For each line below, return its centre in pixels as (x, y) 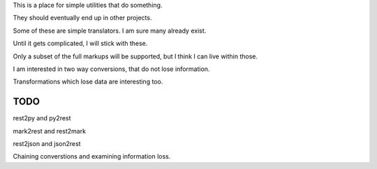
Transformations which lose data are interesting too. (88, 82)
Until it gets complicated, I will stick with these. (80, 43)
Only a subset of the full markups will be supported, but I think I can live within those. (135, 56)
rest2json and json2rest (47, 144)
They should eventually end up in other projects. (82, 18)
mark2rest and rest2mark (50, 131)
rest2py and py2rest (42, 118)
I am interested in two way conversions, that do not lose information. (111, 69)
